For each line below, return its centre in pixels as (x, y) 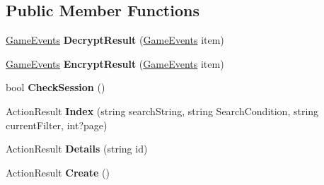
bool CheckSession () (56, 87)
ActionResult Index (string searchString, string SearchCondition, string (162, 111)
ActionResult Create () (58, 172)
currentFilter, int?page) (57, 125)
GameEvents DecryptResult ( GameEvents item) (115, 40)
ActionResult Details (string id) (77, 149)
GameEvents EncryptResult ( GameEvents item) (115, 63)
